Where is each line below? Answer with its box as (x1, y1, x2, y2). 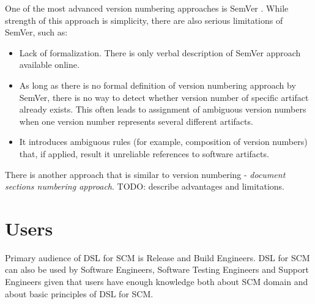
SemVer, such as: (5, 26, 68, 39)
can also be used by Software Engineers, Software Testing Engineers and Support (5, 263, 309, 276)
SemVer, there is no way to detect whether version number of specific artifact (19, 91, 309, 103)
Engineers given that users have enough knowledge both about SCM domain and (5, 275, 308, 288)
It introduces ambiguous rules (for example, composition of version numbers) (19, 135, 308, 148)
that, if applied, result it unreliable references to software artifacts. (19, 147, 269, 160)
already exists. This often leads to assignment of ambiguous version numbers (19, 103, 306, 116)
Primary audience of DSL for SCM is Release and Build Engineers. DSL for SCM (5, 251, 310, 264)
